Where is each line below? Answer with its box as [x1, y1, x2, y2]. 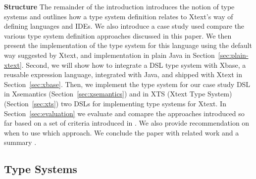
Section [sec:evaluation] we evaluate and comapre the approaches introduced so [4, 108, 245, 118]
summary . [4, 137, 37, 147]
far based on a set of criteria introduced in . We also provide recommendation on [4, 118, 250, 128]
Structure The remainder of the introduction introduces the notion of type [4, 1, 235, 11]
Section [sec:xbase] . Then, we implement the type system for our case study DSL [4, 79, 251, 89]
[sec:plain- [218, 49, 249, 60]
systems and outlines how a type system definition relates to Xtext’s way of [4, 11, 233, 21]
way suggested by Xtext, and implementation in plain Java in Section [4, 49, 215, 60]
